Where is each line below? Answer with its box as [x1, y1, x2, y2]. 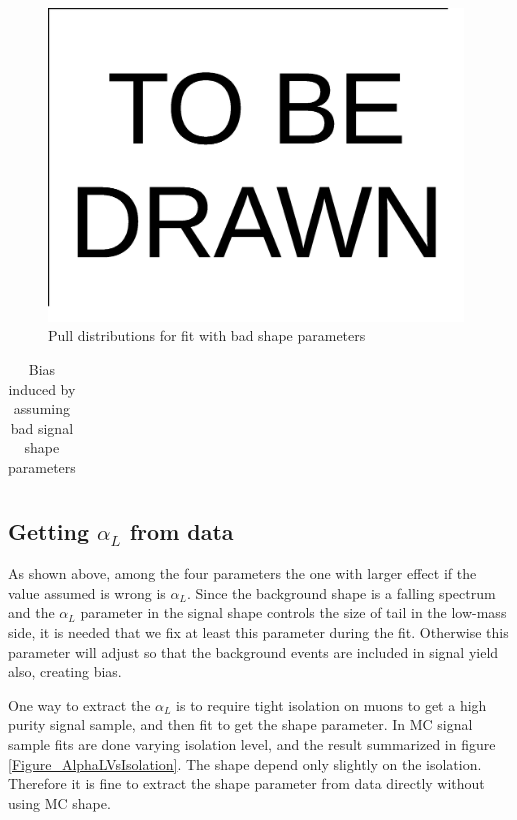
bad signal [10, 417, 74, 438]
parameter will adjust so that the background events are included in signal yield [8, 641, 499, 662]
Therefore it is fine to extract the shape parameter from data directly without [8, 773, 485, 794]
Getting [8, 516, 90, 547]
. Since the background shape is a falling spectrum [186, 582, 496, 603]
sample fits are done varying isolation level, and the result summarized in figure [8, 734, 496, 755]
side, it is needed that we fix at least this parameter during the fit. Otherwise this [8, 622, 509, 643]
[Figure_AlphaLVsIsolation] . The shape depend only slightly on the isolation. [8, 753, 482, 774]
